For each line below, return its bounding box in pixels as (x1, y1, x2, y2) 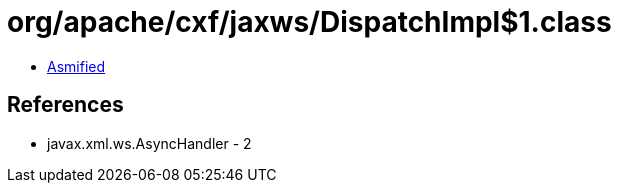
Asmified (47, 57, 106, 75)
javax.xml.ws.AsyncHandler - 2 (47, 134, 252, 152)
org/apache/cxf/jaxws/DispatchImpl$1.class (7, 5, 612, 39)
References (7, 92, 124, 118)
